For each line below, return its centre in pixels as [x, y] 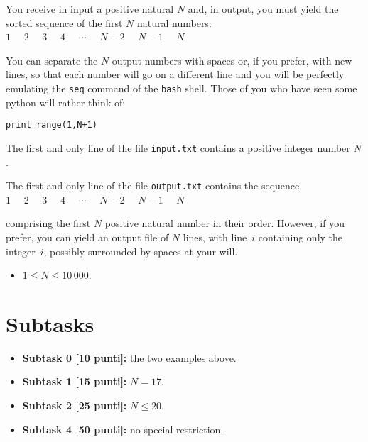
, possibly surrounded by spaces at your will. [141, 251]
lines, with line [215, 237]
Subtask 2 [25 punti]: [75, 405]
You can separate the [52, 60]
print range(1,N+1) [52, 125]
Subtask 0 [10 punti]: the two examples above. [129, 357]
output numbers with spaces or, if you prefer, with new [232, 60]
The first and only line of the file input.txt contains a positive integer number [178, 147]
